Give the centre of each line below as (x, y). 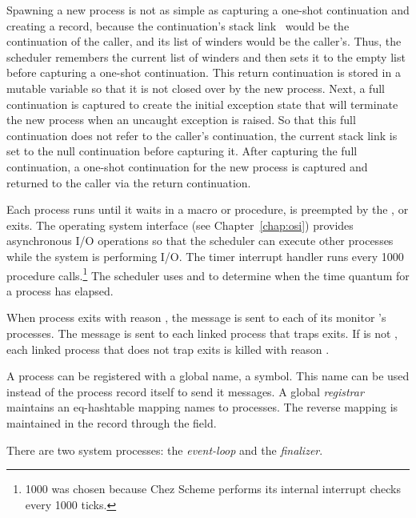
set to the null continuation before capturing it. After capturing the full (182, 151)
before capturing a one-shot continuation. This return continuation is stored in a (204, 72)
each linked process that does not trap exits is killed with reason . (168, 349)
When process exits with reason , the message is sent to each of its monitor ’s (196, 317)
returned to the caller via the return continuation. (129, 182)
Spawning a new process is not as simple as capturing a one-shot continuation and (208, 10)
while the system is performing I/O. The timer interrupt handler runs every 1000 (205, 256)
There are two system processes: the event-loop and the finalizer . (165, 450)
